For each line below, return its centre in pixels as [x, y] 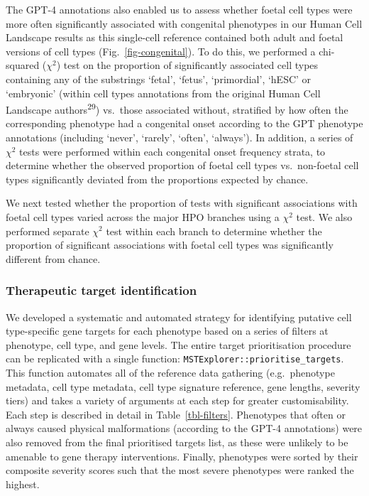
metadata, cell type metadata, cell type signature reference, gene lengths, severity [183, 386]
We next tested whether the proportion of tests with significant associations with [182, 203]
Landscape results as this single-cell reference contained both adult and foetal [175, 37]
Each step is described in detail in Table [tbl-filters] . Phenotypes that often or [176, 414]
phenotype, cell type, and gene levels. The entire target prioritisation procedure [178, 344]
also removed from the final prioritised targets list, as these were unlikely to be [177, 442]
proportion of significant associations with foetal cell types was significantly [170, 245]
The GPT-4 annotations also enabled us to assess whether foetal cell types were [179, 9]
